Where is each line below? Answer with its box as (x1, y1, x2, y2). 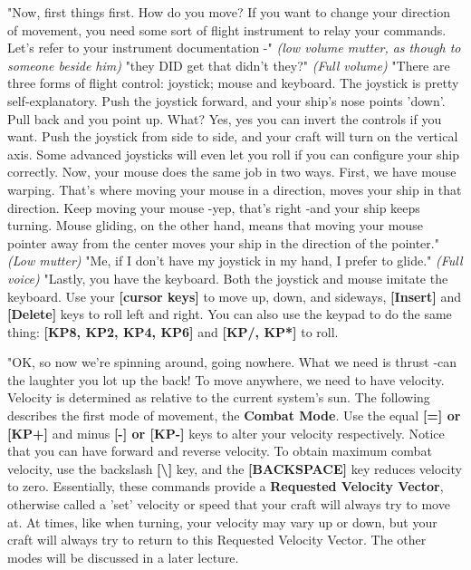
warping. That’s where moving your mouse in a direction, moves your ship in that (7, 179, 462, 198)
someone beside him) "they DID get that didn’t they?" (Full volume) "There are (7, 55, 450, 74)
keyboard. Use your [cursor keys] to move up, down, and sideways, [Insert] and (7, 286, 461, 305)
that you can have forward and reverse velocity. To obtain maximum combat (7, 441, 432, 460)
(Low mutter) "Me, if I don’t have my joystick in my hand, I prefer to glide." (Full (7, 251, 463, 270)
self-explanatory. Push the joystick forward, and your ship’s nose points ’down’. (7, 91, 446, 110)
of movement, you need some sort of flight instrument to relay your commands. (7, 20, 447, 39)
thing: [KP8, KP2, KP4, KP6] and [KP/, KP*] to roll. (7, 322, 339, 341)
